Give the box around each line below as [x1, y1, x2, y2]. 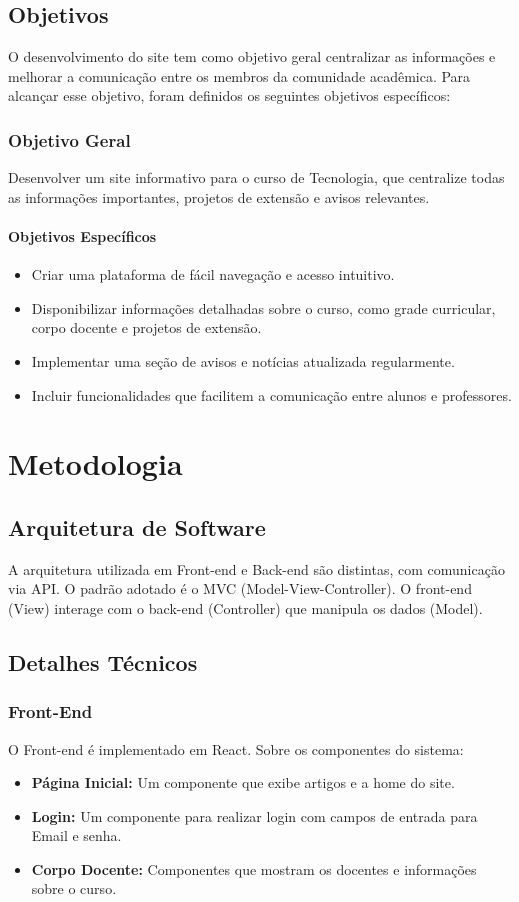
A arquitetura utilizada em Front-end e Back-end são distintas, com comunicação [8, 558, 505, 579]
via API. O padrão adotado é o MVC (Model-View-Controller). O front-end [8, 578, 472, 599]
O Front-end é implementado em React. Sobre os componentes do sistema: [8, 738, 464, 759]
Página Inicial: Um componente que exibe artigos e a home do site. [31, 772, 455, 793]
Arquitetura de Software [8, 511, 266, 542]
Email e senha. [31, 825, 122, 846]
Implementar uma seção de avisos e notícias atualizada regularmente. [31, 350, 455, 371]
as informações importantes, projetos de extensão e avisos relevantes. [8, 186, 430, 207]
